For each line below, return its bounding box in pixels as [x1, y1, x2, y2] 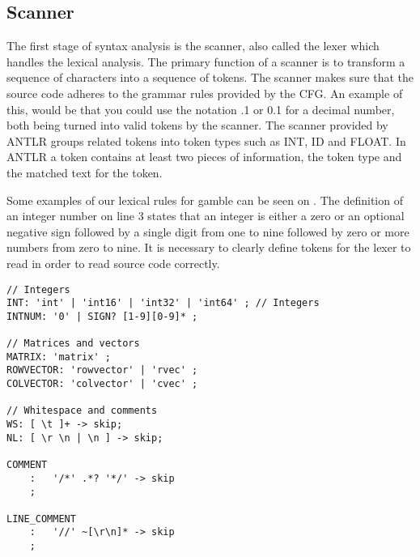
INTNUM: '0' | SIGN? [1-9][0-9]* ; [6, 310, 198, 322]
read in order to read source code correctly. [6, 254, 220, 271]
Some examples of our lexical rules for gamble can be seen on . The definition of [6, 191, 403, 208]
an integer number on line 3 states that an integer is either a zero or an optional [6, 207, 405, 224]
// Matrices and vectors [6, 338, 140, 350]
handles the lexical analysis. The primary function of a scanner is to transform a [6, 53, 405, 70]
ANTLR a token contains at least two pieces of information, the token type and [6, 148, 402, 165]
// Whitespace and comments [6, 405, 158, 417]
